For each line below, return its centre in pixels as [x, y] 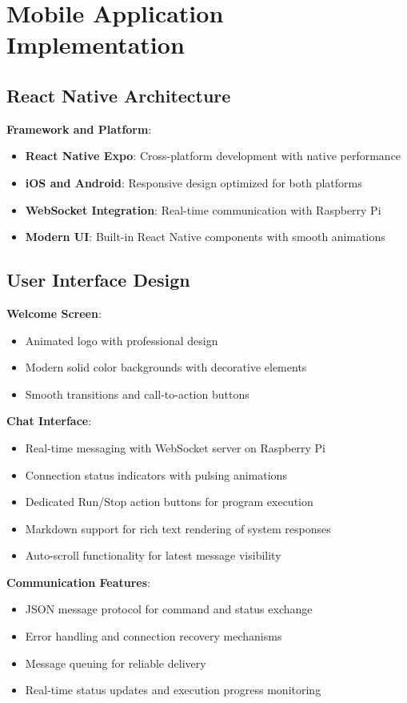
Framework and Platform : [79, 129]
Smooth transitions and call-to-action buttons [137, 394]
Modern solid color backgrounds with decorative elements [166, 367]
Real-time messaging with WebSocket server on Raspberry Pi [175, 447]
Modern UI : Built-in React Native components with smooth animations [205, 237]
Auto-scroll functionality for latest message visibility [153, 555]
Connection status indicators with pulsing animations [156, 474]
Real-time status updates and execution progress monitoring [173, 690]
